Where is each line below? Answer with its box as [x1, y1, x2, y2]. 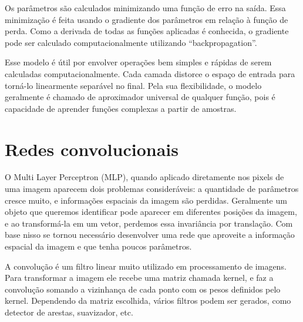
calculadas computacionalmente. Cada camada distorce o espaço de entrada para [5, 67, 295, 79]
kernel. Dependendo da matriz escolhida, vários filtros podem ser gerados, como [5, 294, 291, 307]
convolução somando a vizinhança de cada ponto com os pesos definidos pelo [5, 283, 281, 295]
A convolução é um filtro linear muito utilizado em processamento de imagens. [5, 260, 287, 272]
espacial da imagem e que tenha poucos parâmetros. [5, 240, 192, 253]
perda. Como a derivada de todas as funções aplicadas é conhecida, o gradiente [5, 25, 289, 37]
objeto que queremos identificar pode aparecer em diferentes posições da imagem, [5, 205, 297, 218]
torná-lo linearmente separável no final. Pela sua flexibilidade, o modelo [5, 79, 262, 91]
